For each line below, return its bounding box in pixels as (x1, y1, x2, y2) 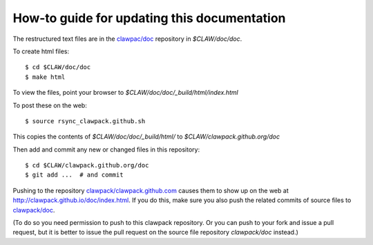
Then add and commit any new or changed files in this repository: (12, 145, 200, 154)
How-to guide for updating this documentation (12, 10, 286, 26)
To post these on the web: (12, 101, 88, 109)
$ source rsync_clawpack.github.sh (25, 117, 146, 125)
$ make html (25, 73, 66, 81)
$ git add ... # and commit (25, 171, 124, 179)
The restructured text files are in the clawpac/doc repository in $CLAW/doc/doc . (12, 35, 242, 43)
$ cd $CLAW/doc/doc (25, 63, 91, 71)
